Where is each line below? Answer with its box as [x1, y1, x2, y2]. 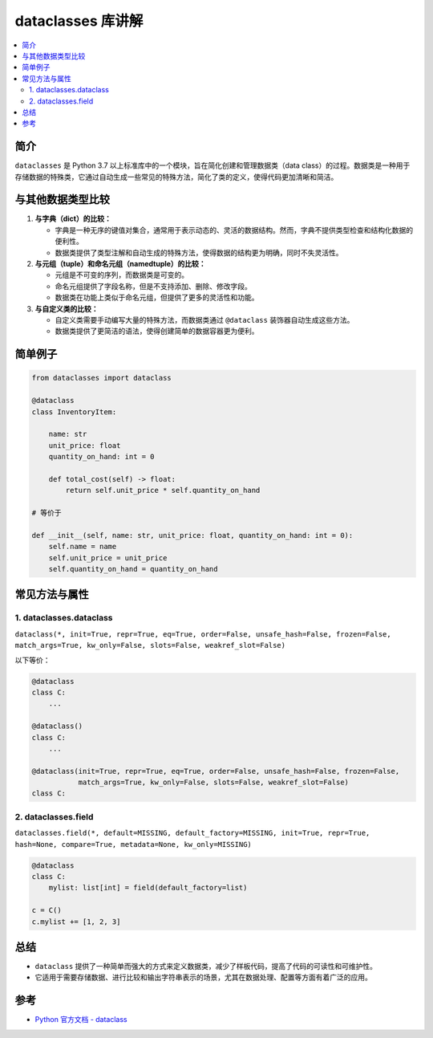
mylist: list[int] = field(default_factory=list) [48, 883, 248, 893]
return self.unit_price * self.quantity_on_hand [65, 486, 261, 495]
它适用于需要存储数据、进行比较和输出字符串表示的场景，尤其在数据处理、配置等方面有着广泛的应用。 [34, 972, 372, 983]
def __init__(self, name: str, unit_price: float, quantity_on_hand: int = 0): [31, 531, 354, 539]
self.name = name [48, 542, 117, 552]
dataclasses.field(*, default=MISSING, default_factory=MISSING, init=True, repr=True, [14, 828, 370, 838]
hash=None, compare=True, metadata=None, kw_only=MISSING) [14, 840, 253, 849]
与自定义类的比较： [34, 303, 99, 313]
